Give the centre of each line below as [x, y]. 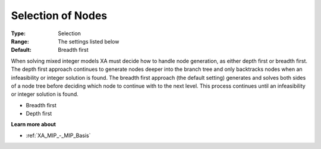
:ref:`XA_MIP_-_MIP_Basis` [58, 135]
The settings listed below [89, 41]
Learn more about [34, 125]
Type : [18, 33]
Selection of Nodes [59, 15]
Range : [20, 41]
